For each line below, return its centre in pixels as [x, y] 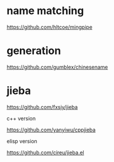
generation [34, 51]
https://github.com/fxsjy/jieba [42, 107]
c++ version [21, 118]
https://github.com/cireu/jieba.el [45, 152]
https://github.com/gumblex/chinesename [57, 67]
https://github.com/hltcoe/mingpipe [50, 27]
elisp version [22, 141]
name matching [45, 11]
